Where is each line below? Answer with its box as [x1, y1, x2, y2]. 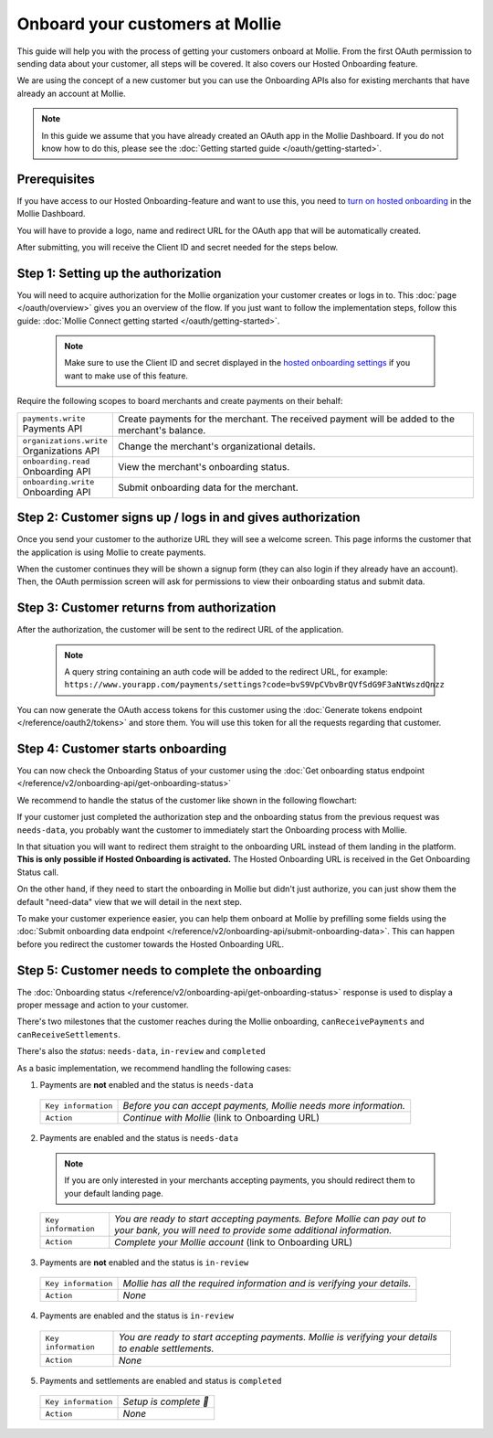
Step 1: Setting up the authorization [16, 265, 222, 281]
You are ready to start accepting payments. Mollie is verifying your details [118, 1330, 438, 1343]
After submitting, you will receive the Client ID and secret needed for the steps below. [16, 241, 339, 252]
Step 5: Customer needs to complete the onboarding [16, 963, 322, 978]
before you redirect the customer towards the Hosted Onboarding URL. [16, 938, 285, 950]
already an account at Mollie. [16, 88, 127, 99]
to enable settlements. [118, 1342, 215, 1355]
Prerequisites [16, 171, 95, 186]
